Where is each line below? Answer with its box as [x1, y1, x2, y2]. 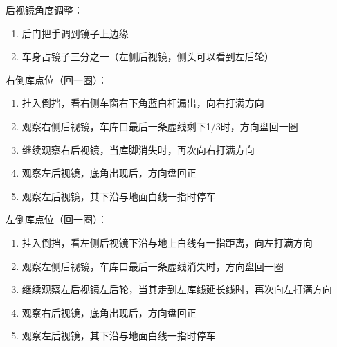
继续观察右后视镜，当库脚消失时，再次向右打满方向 [21, 142, 255, 157]
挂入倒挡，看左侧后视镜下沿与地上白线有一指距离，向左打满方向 [21, 235, 313, 249]
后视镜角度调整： [6, 3, 83, 17]
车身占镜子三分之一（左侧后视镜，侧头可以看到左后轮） [21, 49, 274, 64]
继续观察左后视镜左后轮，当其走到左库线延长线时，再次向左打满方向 [21, 282, 332, 296]
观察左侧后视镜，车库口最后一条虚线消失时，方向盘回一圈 [21, 258, 284, 273]
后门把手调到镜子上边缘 [21, 26, 129, 40]
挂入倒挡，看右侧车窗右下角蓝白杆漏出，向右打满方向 [21, 96, 264, 110]
